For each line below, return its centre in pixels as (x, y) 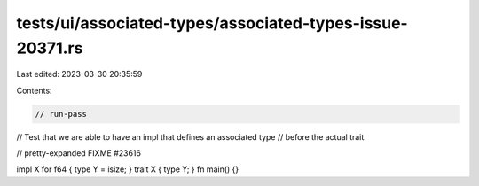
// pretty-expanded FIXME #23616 (79, 153)
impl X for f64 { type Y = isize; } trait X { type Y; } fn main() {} (128, 169)
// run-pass (61, 114)
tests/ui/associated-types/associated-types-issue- (212, 23)
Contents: (34, 90)
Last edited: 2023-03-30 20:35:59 (79, 74)
